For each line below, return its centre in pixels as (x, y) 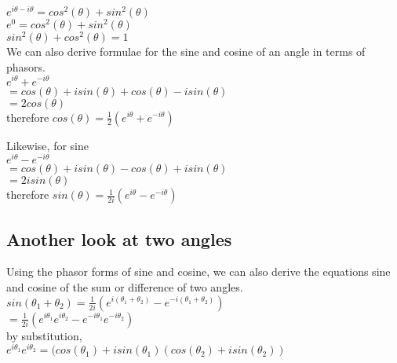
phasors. (26, 66)
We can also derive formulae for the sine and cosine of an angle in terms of (186, 51)
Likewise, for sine (47, 145)
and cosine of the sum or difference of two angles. (125, 286)
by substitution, (44, 335)
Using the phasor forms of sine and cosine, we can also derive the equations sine (198, 271)
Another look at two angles (119, 238)
